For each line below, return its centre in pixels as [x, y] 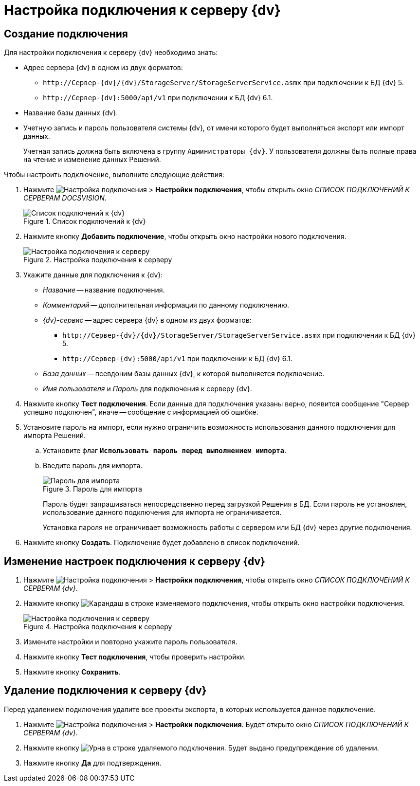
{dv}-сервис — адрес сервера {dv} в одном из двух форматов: [147, 320]
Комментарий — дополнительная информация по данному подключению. [166, 305]
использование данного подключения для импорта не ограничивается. [162, 512]
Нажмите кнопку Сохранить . [72, 672]
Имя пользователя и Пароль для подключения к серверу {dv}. [147, 389]
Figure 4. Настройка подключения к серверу [98, 627]
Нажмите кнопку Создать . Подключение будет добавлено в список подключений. [162, 543]
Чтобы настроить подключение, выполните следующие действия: [114, 175]
